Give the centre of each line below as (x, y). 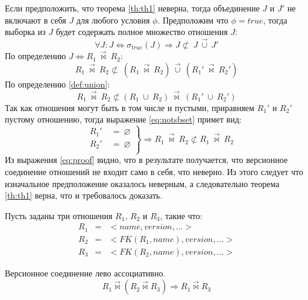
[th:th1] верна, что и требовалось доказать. (84, 195)
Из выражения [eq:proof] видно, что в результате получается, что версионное (146, 160)
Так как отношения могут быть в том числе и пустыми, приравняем (130, 107)
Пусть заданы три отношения (59, 215)
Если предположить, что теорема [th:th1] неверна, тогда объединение (132, 8)
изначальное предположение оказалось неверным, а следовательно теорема (142, 183)
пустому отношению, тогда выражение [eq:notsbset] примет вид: (123, 119)
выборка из (25, 32)
